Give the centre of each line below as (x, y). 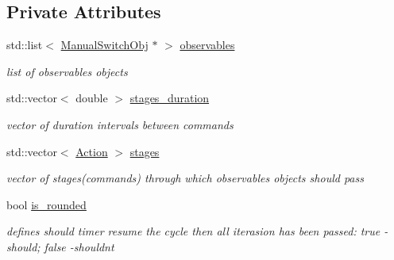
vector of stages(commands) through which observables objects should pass (185, 178)
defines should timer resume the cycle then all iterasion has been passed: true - (197, 231)
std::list (25, 45)
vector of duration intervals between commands (120, 124)
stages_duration (170, 98)
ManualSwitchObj (104, 45)
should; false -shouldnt (60, 246)
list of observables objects (67, 71)
